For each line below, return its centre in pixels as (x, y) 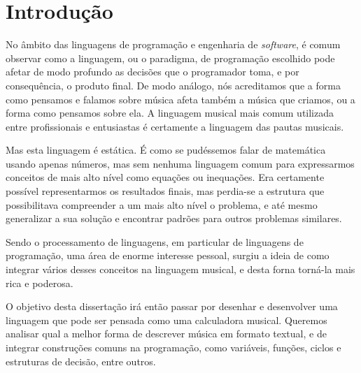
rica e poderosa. (40, 283)
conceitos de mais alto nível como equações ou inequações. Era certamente (165, 177)
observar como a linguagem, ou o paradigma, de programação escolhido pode (170, 58)
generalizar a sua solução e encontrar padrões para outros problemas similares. (174, 218)
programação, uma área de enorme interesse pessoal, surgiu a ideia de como (168, 255)
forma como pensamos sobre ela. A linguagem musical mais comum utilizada (170, 113)
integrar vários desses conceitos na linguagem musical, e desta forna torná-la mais (180, 269)
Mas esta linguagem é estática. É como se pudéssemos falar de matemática (166, 150)
